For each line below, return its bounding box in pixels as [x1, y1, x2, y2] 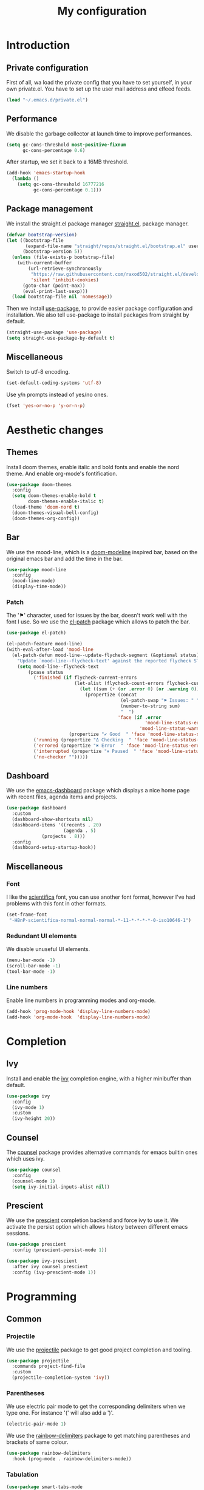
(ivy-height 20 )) [12, 1116, 56, 1122]
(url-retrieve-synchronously [28, 266, 102, 272]
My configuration [57, 4, 147, 18]
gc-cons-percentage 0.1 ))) [33, 187, 102, 193]
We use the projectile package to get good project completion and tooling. [6, 1346, 192, 1353]
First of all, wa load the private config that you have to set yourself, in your [6, 79, 192, 86]
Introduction [6, 38, 70, 52]
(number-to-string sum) [120, 703, 181, 709]
